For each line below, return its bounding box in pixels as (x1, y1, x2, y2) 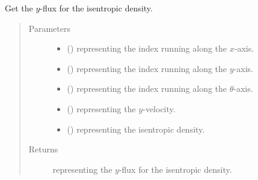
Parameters (28, 22, 70, 34)
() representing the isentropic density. (67, 122, 205, 135)
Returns (28, 143, 58, 155)
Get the (5, 2, 33, 14)
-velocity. (143, 102, 176, 115)
